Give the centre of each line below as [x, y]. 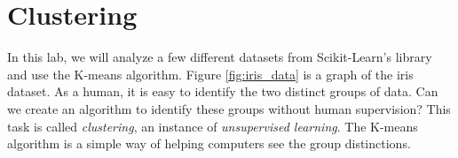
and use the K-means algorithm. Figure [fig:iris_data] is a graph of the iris [210, 74]
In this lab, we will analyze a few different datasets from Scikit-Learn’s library [220, 57]
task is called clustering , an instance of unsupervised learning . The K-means [213, 126]
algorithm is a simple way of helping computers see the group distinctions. [209, 143]
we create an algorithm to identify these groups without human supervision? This [229, 108]
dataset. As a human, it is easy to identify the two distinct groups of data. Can [223, 91]
